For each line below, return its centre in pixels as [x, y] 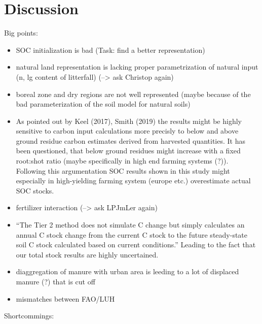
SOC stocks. [35, 190]
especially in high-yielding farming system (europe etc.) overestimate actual [133, 181]
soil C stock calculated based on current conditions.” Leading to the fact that [136, 245]
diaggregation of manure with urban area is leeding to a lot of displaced [127, 271]
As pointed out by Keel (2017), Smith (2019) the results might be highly [129, 121]
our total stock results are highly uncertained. [87, 254]
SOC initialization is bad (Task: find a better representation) [110, 50]
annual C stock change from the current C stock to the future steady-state [132, 234]
